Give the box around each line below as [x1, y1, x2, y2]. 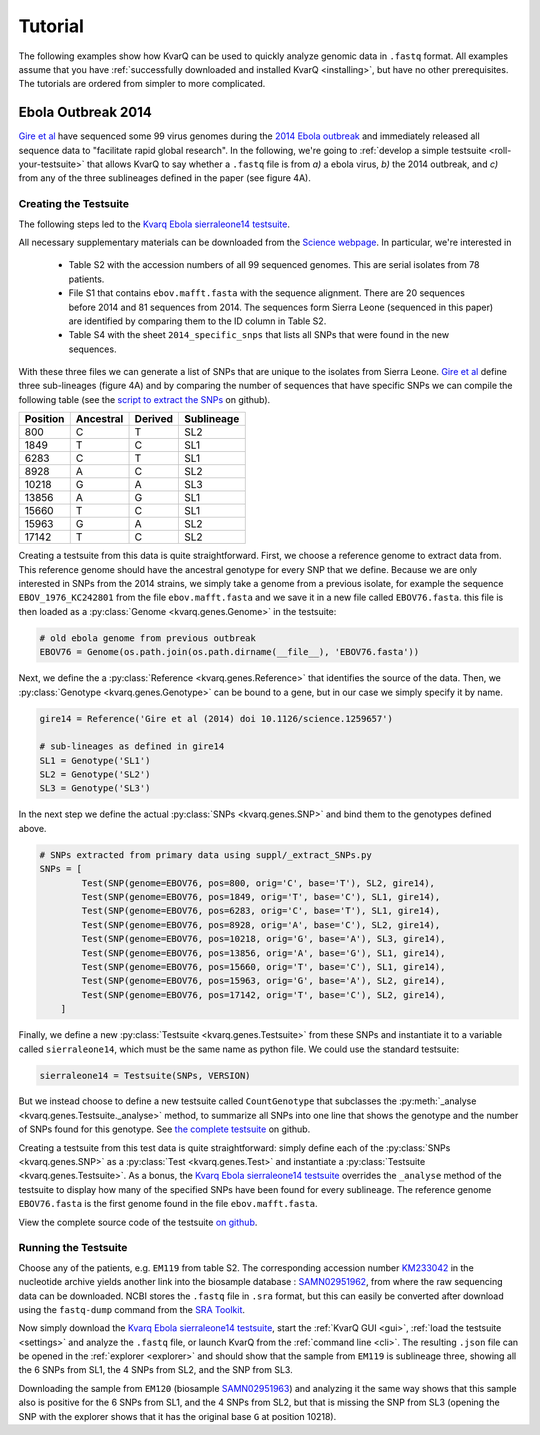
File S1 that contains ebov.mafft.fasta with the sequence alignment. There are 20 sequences [68, 287, 465, 299]
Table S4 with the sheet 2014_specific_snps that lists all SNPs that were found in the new [68, 329, 450, 341]
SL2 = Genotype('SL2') [39, 769, 151, 780]
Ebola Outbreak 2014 [18, 104, 152, 121]
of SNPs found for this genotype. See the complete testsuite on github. [18, 1123, 311, 1135]
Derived [134, 412, 174, 426]
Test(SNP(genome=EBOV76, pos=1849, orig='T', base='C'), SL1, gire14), [81, 891, 441, 903]
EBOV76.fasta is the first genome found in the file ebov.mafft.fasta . [18, 1198, 319, 1210]
